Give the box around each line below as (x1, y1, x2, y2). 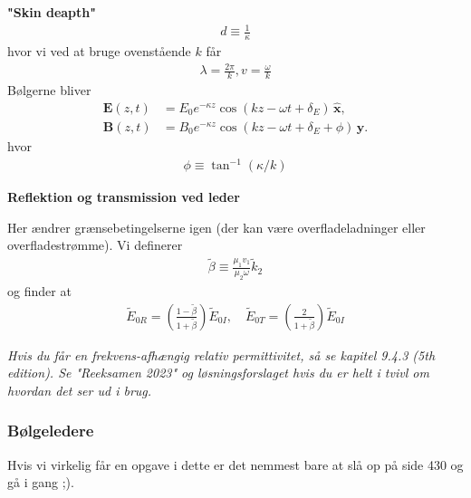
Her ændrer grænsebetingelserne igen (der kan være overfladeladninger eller (7, 217, 426, 236)
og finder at (7, 281, 72, 300)
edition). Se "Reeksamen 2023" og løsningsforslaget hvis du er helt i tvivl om (7, 363, 429, 382)
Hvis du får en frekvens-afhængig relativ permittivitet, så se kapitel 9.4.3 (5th (7, 345, 436, 364)
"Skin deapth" (7, 3, 96, 21)
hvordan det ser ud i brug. (7, 380, 152, 399)
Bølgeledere (7, 419, 94, 442)
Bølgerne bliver (7, 80, 91, 99)
